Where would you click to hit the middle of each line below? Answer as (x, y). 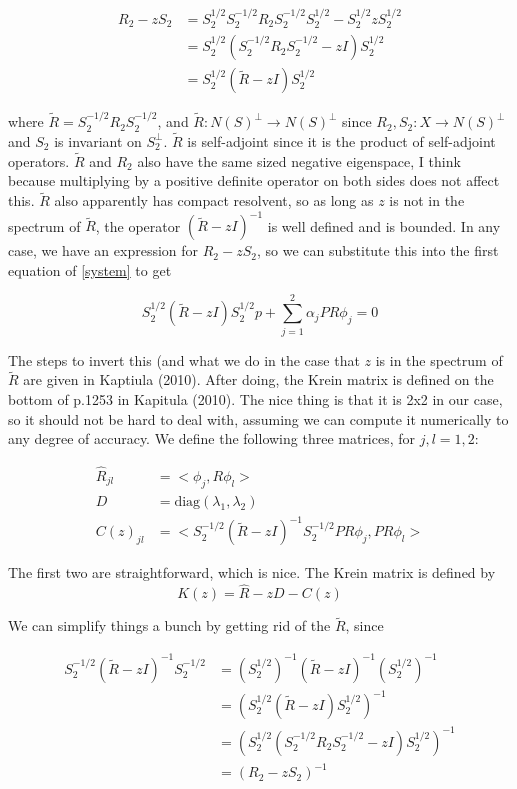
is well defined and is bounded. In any (384, 225)
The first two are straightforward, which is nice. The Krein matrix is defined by (252, 572)
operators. (39, 160)
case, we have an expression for (103, 250)
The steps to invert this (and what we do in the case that (184, 359)
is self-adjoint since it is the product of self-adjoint (341, 140)
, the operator (138, 225)
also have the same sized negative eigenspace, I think (299, 160)
